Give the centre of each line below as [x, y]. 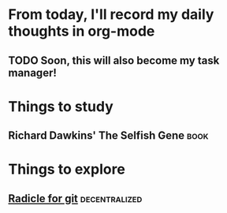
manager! [33, 73]
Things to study [61, 106]
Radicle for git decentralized [75, 198]
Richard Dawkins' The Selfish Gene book [108, 136]
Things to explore [67, 169]
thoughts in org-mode [82, 31]
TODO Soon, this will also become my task [114, 60]
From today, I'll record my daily [111, 15]
